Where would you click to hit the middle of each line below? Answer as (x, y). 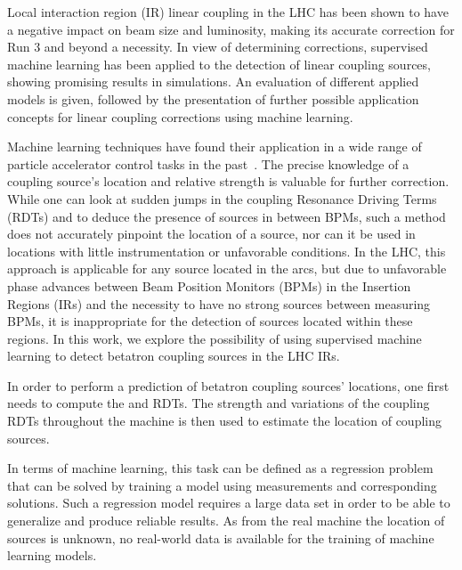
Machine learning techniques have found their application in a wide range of (215, 147)
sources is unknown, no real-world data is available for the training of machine (221, 537)
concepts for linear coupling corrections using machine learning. (180, 116)
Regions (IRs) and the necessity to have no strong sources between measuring (219, 303)
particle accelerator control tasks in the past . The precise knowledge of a (208, 163)
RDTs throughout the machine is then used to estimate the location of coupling (225, 421)
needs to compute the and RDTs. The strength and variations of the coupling (219, 403)
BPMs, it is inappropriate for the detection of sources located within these (210, 321)
